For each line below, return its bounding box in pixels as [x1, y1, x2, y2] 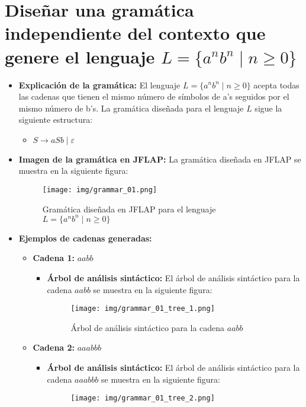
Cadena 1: [33, 252, 75, 264]
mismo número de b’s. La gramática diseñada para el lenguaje [18, 101, 244, 114]
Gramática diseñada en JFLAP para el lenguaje [42, 202, 216, 215]
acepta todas [253, 78, 299, 91]
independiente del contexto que [5, 21, 266, 45]
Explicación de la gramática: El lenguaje [18, 78, 181, 91]
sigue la [255, 101, 282, 114]
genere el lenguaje [5, 44, 155, 68]
